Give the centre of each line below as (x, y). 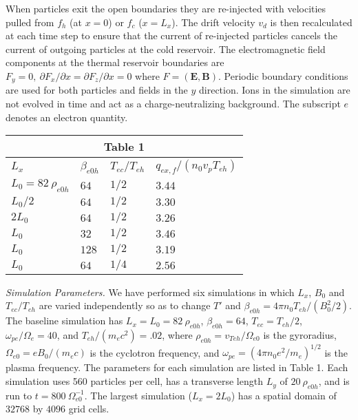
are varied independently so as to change (125, 305)
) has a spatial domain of (284, 395)
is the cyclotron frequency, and (155, 352)
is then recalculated (311, 22)
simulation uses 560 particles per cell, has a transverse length (134, 381)
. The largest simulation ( (138, 395)
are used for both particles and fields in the (97, 90)
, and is (334, 381)
